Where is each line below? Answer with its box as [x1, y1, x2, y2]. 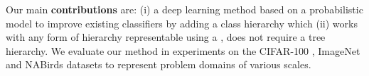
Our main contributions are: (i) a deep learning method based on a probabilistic [6, 2, 363, 16]
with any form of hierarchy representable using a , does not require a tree [6, 30, 326, 44]
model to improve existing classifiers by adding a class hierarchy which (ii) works [6, 15, 358, 30]
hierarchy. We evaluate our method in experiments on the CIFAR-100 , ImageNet [6, 43, 360, 58]
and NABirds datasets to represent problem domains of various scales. [6, 57, 311, 72]
